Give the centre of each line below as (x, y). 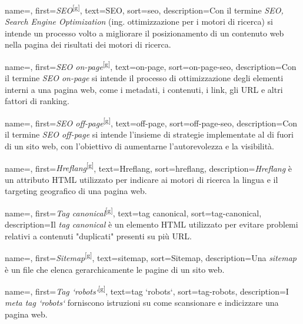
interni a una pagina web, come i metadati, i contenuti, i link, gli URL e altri (144, 89)
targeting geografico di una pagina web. (76, 191)
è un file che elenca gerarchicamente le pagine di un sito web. (115, 269)
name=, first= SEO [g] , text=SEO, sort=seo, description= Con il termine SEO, (144, 9)
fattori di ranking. (37, 101)
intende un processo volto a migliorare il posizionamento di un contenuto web (144, 33)
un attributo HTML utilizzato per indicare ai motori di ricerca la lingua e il (141, 179)
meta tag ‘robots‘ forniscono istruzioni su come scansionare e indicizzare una (142, 303)
